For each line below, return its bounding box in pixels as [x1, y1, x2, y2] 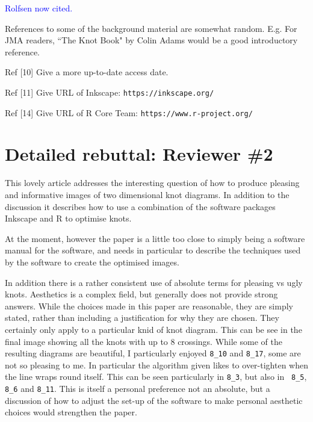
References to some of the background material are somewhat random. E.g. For [5, 22, 297, 34]
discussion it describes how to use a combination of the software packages [5, 200, 276, 213]
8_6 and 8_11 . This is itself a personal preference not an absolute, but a [5, 382, 270, 395]
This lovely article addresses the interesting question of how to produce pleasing [5, 176, 300, 189]
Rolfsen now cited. [5, 2, 73, 14]
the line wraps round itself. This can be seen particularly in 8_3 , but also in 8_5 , [5, 370, 307, 383]
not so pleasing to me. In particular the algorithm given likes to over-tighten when [5, 358, 308, 371]
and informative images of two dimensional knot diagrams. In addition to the [5, 188, 290, 200]
